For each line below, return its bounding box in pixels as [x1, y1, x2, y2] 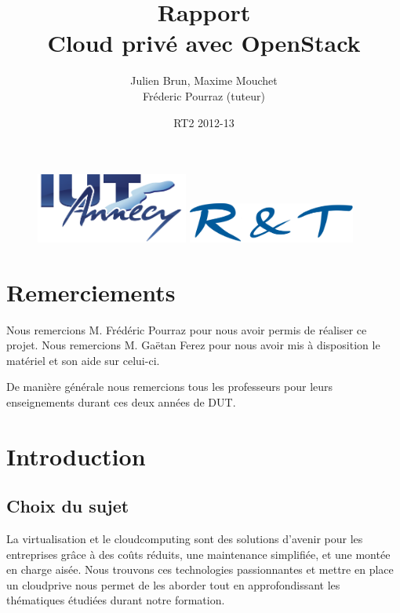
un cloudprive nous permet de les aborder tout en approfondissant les [6, 576, 340, 593]
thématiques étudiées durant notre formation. [6, 592, 225, 608]
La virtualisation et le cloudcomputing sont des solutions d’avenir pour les [6, 531, 363, 547]
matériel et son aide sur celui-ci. [6, 352, 160, 368]
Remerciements [6, 275, 176, 308]
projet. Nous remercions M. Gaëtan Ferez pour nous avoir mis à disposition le [6, 337, 380, 353]
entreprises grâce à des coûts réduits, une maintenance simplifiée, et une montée [6, 545, 391, 562]
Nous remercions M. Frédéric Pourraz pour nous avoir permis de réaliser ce [6, 321, 367, 338]
